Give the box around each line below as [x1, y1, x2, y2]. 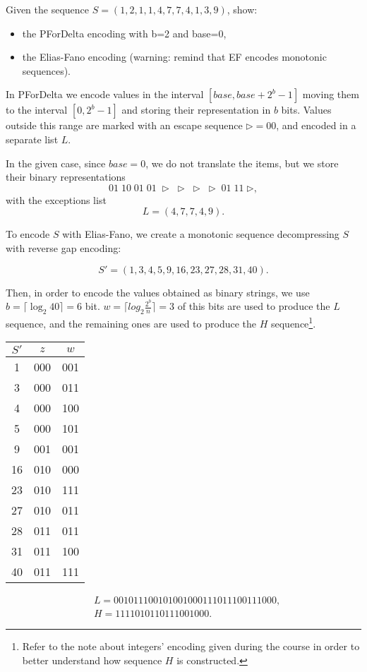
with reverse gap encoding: [6, 240, 121, 255]
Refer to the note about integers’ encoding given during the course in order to [22, 639, 360, 654]
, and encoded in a [276, 118, 356, 133]
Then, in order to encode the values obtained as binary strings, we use [6, 284, 310, 299]
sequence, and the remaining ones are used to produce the [6, 316, 256, 330]
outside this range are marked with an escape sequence [6, 118, 243, 133]
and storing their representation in [121, 102, 271, 117]
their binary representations [6, 169, 126, 184]
